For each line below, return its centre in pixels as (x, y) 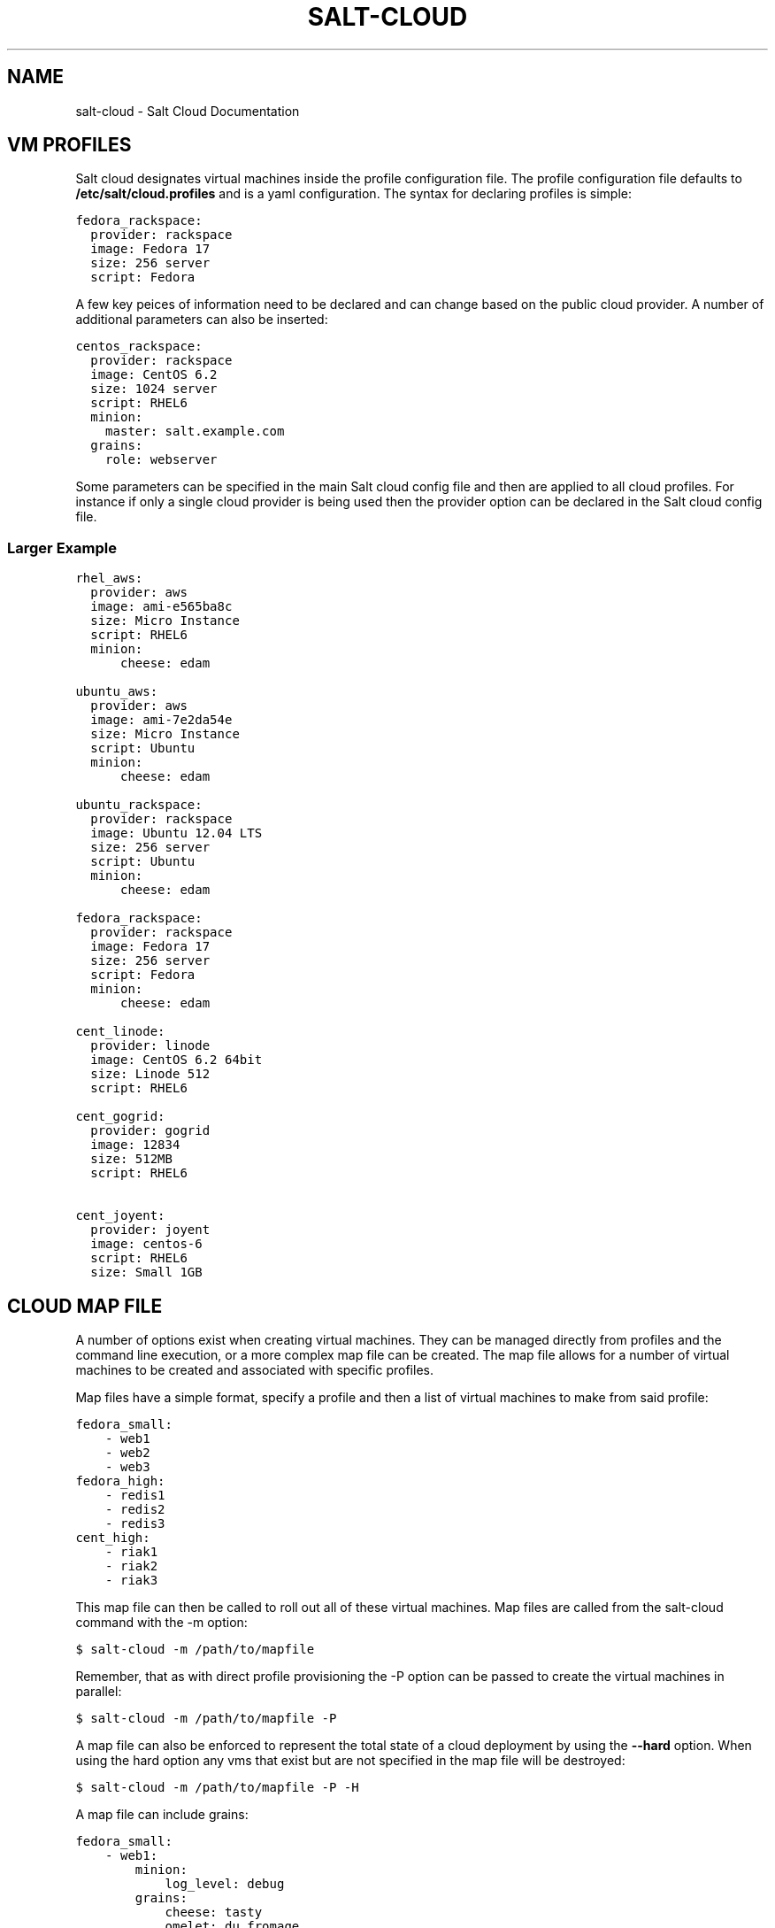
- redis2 (135, 1510)
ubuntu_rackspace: (139, 805)
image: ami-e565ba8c (161, 607)
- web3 (128, 1467)
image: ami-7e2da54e (161, 720)
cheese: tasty (214, 1913)
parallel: (99, 1692)
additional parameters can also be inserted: (202, 320)
